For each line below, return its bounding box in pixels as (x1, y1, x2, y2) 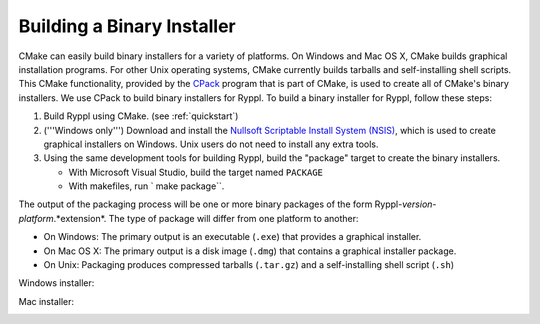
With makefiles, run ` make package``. (68, 180, 225, 192)
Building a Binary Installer (18, 15, 237, 37)
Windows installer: (18, 277, 95, 289)
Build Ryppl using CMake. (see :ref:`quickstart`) (43, 110, 239, 122)
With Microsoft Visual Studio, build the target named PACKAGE (68, 166, 324, 178)
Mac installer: (18, 295, 75, 307)
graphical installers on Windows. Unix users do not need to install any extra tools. (43, 138, 379, 150)
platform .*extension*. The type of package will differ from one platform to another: (18, 212, 359, 224)
